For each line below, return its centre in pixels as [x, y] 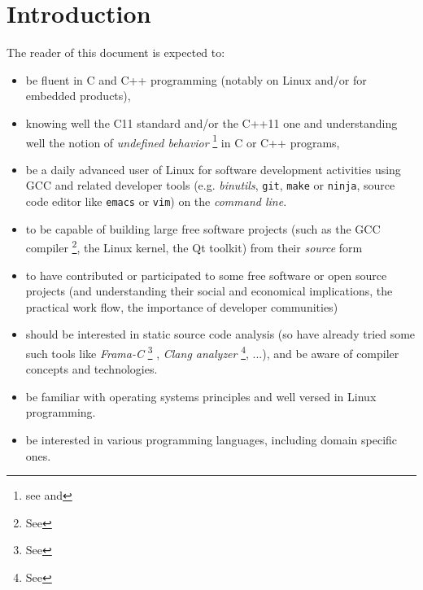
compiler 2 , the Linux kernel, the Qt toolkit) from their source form [194, 246]
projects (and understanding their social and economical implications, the [209, 291]
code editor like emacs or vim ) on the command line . [156, 201]
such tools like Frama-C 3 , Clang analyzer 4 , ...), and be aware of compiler [212, 352]
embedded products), [78, 96]
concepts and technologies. [92, 369]
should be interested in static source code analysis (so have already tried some [220, 334]
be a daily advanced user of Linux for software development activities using [213, 169]
